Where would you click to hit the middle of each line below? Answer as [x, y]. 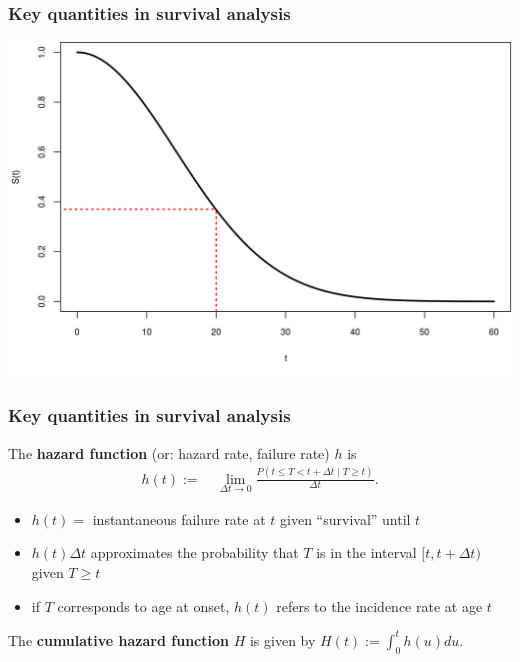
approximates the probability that [194, 552]
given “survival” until [345, 518]
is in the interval [366, 552]
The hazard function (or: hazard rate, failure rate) [169, 452]
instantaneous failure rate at [179, 518]
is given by [282, 639]
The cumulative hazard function [118, 639]
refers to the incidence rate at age [379, 605]
